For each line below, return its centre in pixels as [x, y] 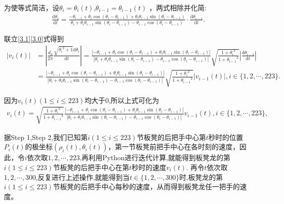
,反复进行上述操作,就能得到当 [83, 177]
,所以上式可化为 [134, 100]
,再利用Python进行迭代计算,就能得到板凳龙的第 [155, 157]
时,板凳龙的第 [201, 177]
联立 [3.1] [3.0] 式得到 [34, 39]
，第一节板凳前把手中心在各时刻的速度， [174, 147]
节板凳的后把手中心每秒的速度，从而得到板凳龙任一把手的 [146, 187]
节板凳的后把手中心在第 [91, 167]
